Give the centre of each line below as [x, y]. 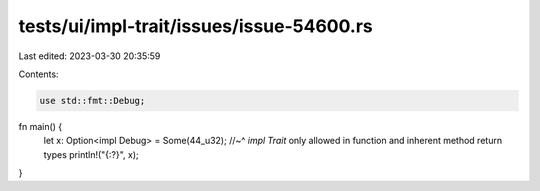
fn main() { [40, 126]
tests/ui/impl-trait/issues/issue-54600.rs [196, 26]
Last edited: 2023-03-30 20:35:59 [89, 56]
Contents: [38, 74]
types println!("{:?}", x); [91, 154]
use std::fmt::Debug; [92, 100]
